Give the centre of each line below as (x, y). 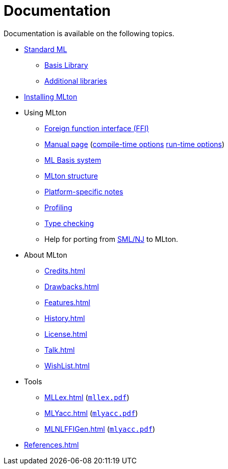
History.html (65, 318)
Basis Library (66, 65)
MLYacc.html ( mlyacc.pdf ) (91, 413)
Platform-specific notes (84, 191)
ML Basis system (73, 160)
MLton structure (71, 176)
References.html (52, 445)
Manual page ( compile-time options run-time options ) (135, 144)
